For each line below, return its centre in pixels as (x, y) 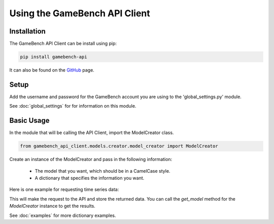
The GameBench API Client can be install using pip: (63, 44)
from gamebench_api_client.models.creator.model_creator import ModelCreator (119, 146)
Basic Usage (29, 121)
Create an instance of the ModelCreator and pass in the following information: (91, 159)
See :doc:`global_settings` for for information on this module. (73, 106)
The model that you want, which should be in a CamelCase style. (102, 171)
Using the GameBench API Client (80, 13)
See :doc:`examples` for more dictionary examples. (63, 215)
